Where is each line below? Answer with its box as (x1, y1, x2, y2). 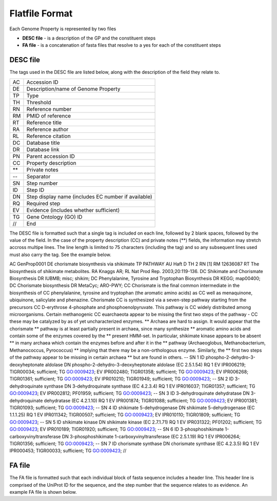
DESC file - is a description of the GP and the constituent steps (22, 35, 156, 41)
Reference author (26, 126, 69, 133)
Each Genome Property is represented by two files (9, 26, 116, 32)
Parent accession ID (26, 152, 75, 160)
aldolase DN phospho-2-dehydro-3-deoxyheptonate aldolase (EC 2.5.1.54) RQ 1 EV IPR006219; (45, 361, 246, 368)
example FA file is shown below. (9, 489, 77, 495)
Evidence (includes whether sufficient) (26, 206, 120, 214)
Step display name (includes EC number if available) (26, 193, 152, 200)
